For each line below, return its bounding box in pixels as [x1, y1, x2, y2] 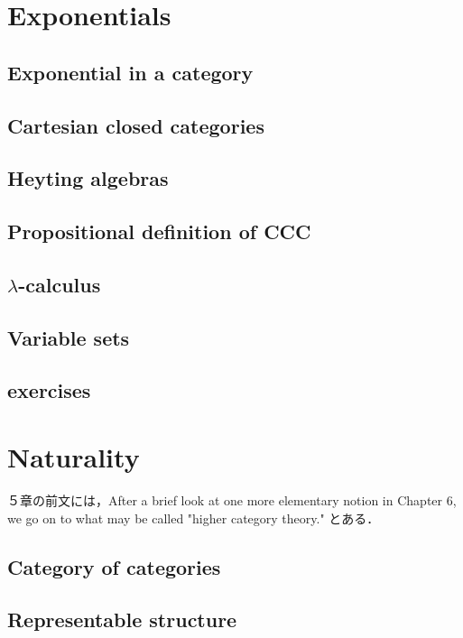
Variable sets [7, 323, 130, 351]
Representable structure [7, 606, 237, 633]
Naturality [7, 439, 140, 476]
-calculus [18, 270, 101, 298]
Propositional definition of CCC [7, 217, 311, 245]
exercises [7, 376, 91, 404]
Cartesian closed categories [7, 111, 264, 139]
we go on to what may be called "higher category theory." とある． [7, 508, 380, 527]
